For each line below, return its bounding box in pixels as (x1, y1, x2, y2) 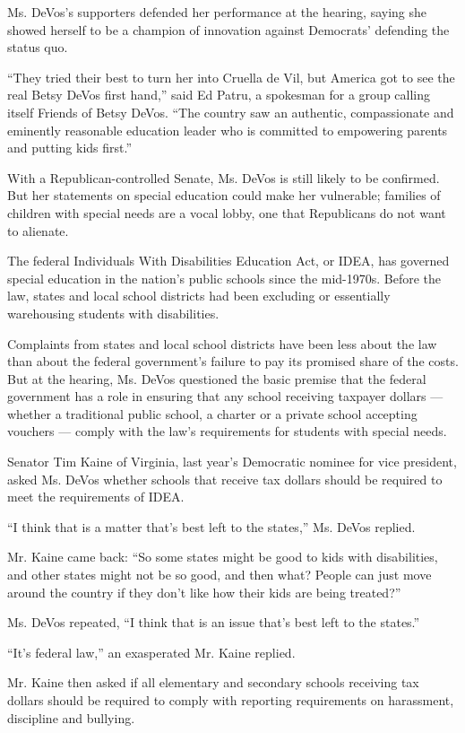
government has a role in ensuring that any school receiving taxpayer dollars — (7, 387, 443, 406)
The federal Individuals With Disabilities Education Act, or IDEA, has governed (7, 251, 450, 270)
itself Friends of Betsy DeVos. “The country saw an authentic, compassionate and (7, 102, 454, 121)
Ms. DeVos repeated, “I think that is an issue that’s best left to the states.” (7, 613, 420, 632)
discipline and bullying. (7, 708, 135, 727)
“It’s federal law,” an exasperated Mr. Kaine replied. (7, 642, 296, 661)
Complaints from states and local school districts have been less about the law (7, 334, 437, 353)
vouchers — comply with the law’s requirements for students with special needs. (7, 422, 447, 441)
